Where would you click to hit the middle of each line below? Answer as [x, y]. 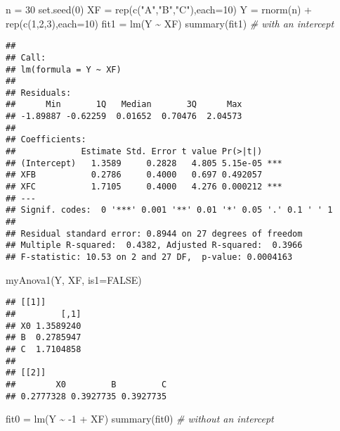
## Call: [26, 57]
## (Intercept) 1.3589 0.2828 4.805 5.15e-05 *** [144, 163]
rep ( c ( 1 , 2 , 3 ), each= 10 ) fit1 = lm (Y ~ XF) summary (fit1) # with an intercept [170, 23]
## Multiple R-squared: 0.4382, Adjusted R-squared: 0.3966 [154, 245]
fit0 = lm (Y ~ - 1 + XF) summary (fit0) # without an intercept [140, 419]
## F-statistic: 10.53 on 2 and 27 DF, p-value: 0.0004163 [149, 257]
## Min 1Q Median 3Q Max [124, 105]
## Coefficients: [46, 140]
